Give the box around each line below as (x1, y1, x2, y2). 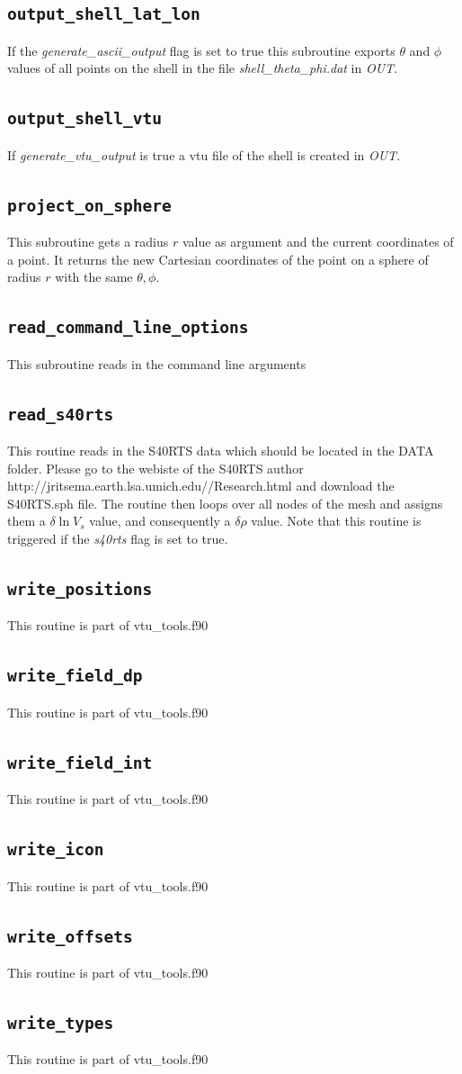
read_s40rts (7, 404, 114, 424)
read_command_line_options (7, 318, 249, 338)
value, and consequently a (89, 511, 231, 530)
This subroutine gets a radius (7, 232, 169, 251)
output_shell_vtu (7, 109, 162, 129)
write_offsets (7, 926, 133, 946)
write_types (7, 1013, 114, 1033)
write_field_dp (7, 666, 143, 686)
